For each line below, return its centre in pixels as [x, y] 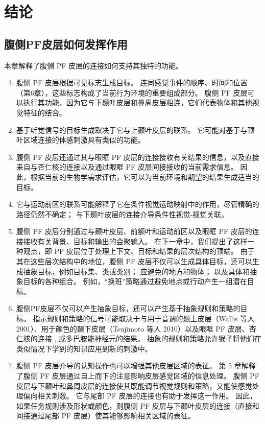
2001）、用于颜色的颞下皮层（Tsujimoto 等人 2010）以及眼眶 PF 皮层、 [132, 328]
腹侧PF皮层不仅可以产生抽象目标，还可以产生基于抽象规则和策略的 [128, 308]
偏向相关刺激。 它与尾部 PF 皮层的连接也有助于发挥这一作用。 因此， [140, 396]
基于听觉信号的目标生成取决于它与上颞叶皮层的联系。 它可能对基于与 [132, 129]
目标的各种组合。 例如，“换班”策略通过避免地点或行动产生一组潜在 [135, 281]
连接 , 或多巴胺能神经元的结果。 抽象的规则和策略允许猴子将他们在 [149, 338]
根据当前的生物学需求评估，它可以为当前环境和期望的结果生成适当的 [145, 176]
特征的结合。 [45, 112]
